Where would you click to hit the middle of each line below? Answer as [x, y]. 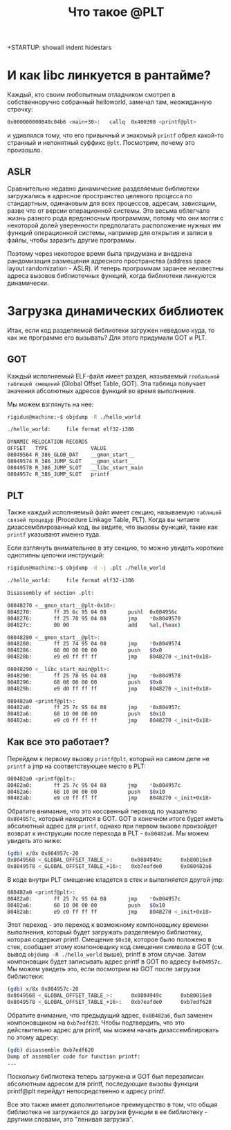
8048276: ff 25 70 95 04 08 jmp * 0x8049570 [94, 618]
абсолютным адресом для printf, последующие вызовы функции [103, 1084]
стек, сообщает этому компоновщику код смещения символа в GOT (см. [116, 947]
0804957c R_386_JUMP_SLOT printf [58, 474]
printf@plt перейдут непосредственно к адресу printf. [86, 1091]
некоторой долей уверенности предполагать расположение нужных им [114, 225]
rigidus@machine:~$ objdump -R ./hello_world [74, 417]
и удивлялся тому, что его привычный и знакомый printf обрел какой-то [115, 135]
